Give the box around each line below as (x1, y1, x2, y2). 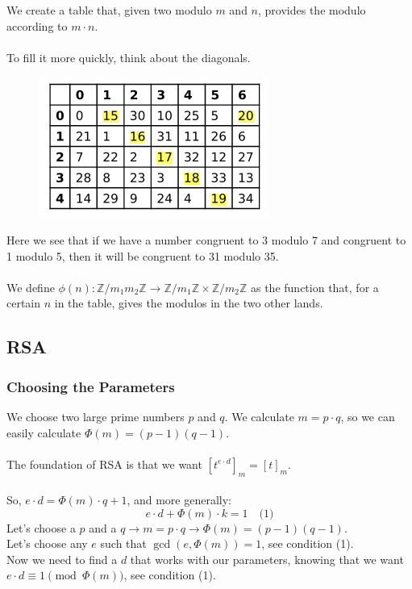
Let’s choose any (6, 535, 88, 552)
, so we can (340, 407, 395, 424)
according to (6, 17, 68, 34)
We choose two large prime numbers (6, 407, 185, 424)
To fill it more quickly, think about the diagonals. (6, 48, 251, 65)
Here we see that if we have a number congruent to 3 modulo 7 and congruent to (6, 231, 406, 248)
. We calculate (224, 407, 294, 424)
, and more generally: (127, 491, 232, 508)
